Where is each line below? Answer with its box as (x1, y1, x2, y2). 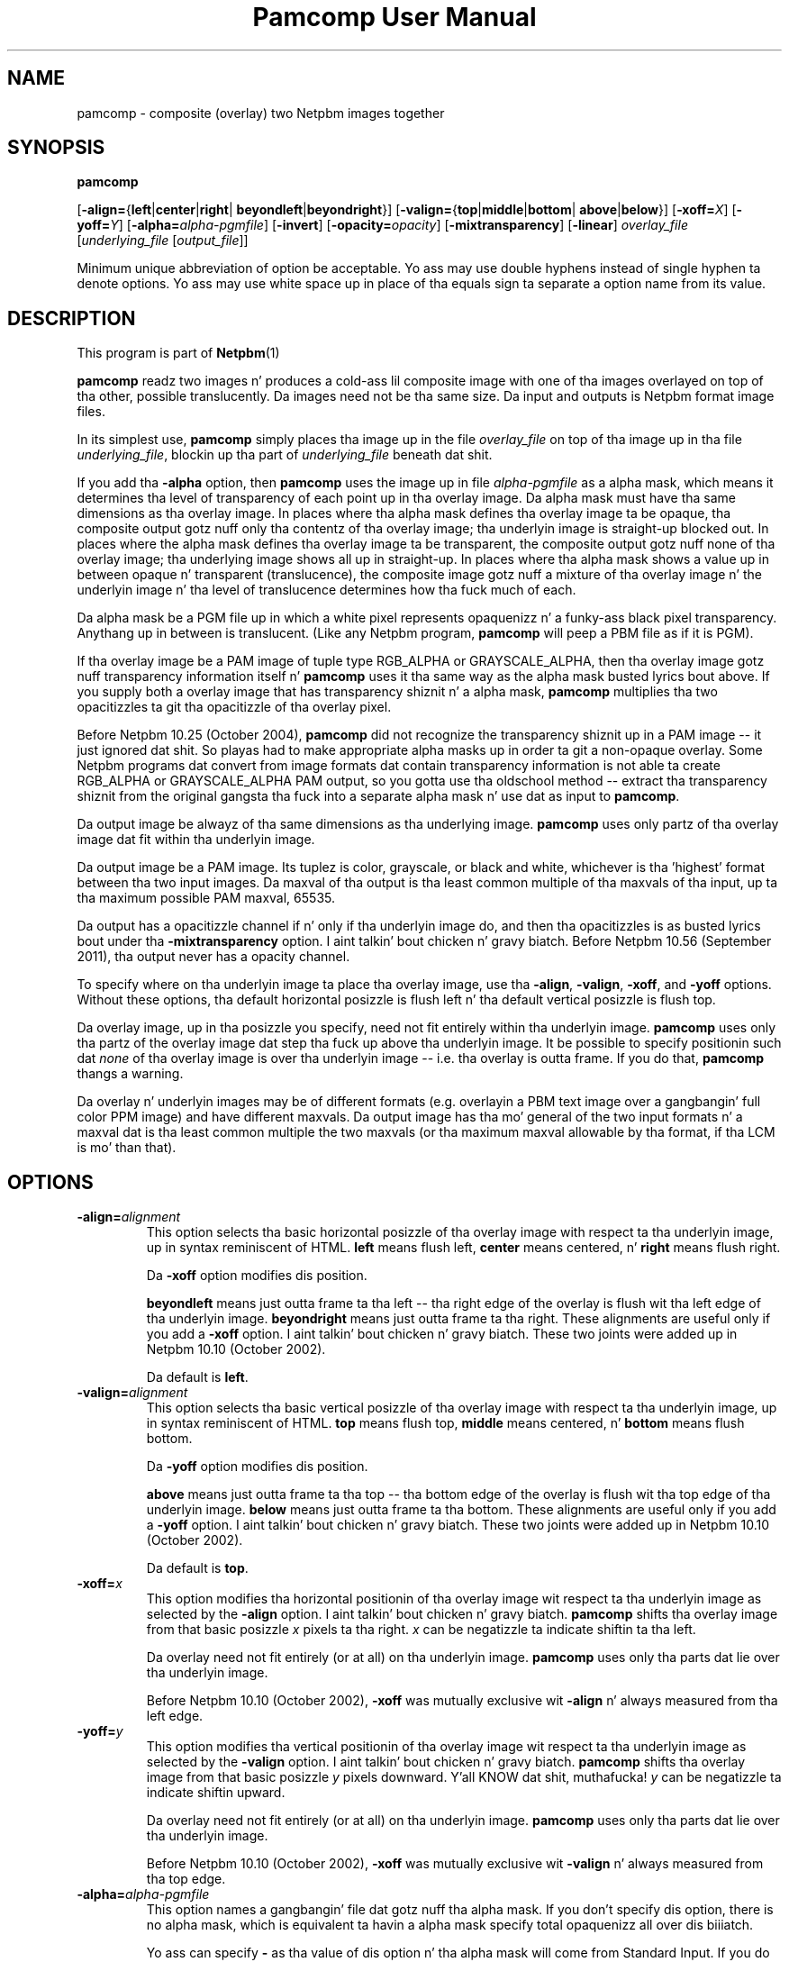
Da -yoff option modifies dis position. (146, 1458, 368, 1475)
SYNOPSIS (7, 136, 105, 159)
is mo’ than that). (77, 1140, 177, 1156)
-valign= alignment (77, 1385, 188, 1401)
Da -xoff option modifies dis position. (146, 1267, 367, 1284)
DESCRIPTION (7, 306, 136, 330)
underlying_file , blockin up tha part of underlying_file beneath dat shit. (77, 447, 493, 463)
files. (77, 404, 105, 420)
